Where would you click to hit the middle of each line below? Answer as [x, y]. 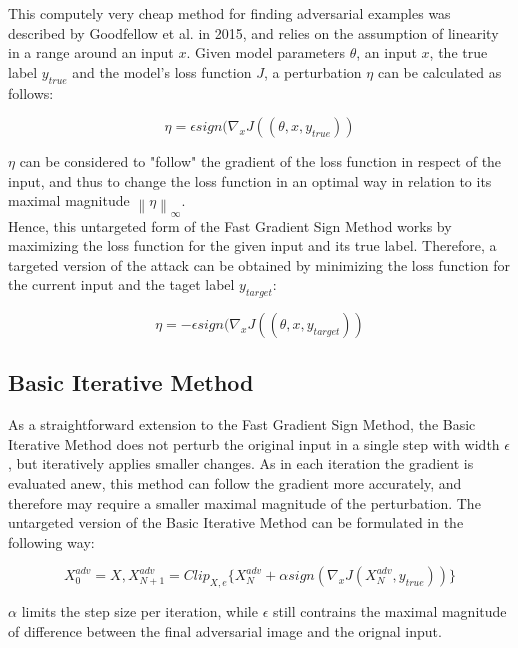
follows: [31, 92]
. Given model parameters [265, 52]
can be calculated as [439, 71]
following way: [51, 541]
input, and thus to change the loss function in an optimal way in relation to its [250, 180]
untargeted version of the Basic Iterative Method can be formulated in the [236, 522]
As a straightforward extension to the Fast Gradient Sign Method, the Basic [242, 424]
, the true [458, 52]
